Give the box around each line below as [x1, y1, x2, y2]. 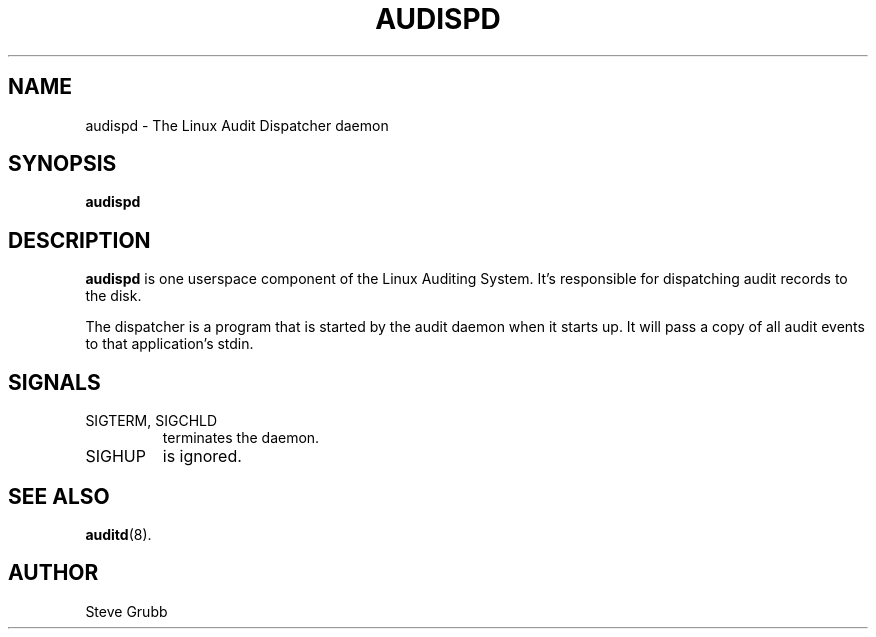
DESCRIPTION [8, 227, 151, 253]
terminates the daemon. [162, 429, 320, 447]
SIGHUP [85, 446, 146, 467]
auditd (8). [85, 525, 152, 543]
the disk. [85, 287, 142, 305]
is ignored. [162, 446, 242, 467]
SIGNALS [8, 369, 101, 395]
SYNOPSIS [8, 151, 117, 177]
